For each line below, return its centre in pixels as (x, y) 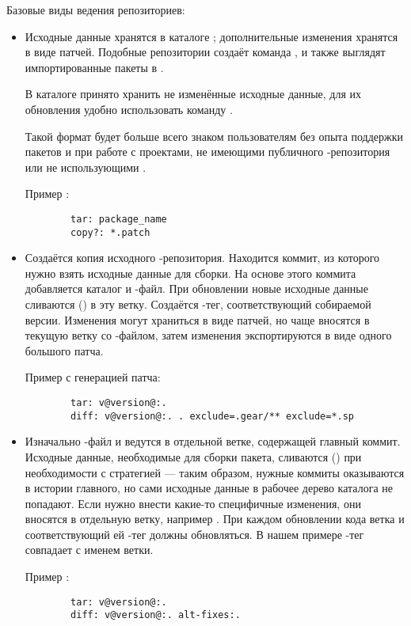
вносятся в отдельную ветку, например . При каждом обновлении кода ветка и (215, 519)
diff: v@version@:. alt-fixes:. (156, 615)
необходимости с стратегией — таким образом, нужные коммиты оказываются (215, 472)
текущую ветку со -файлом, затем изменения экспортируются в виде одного (208, 335)
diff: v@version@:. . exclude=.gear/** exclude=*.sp (213, 416)
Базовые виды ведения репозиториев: (96, 9)
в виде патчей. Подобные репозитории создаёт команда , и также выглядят (205, 52)
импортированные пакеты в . (94, 67)
